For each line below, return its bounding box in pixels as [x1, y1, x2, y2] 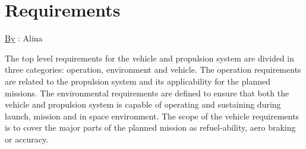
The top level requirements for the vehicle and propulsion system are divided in [5, 51, 295, 64]
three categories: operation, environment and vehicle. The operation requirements [5, 63, 301, 76]
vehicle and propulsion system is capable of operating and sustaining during [5, 98, 281, 111]
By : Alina [5, 32, 43, 44]
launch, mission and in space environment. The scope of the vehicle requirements [5, 109, 299, 122]
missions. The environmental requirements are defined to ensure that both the [5, 86, 289, 99]
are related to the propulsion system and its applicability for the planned [5, 74, 270, 87]
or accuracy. [5, 132, 49, 145]
